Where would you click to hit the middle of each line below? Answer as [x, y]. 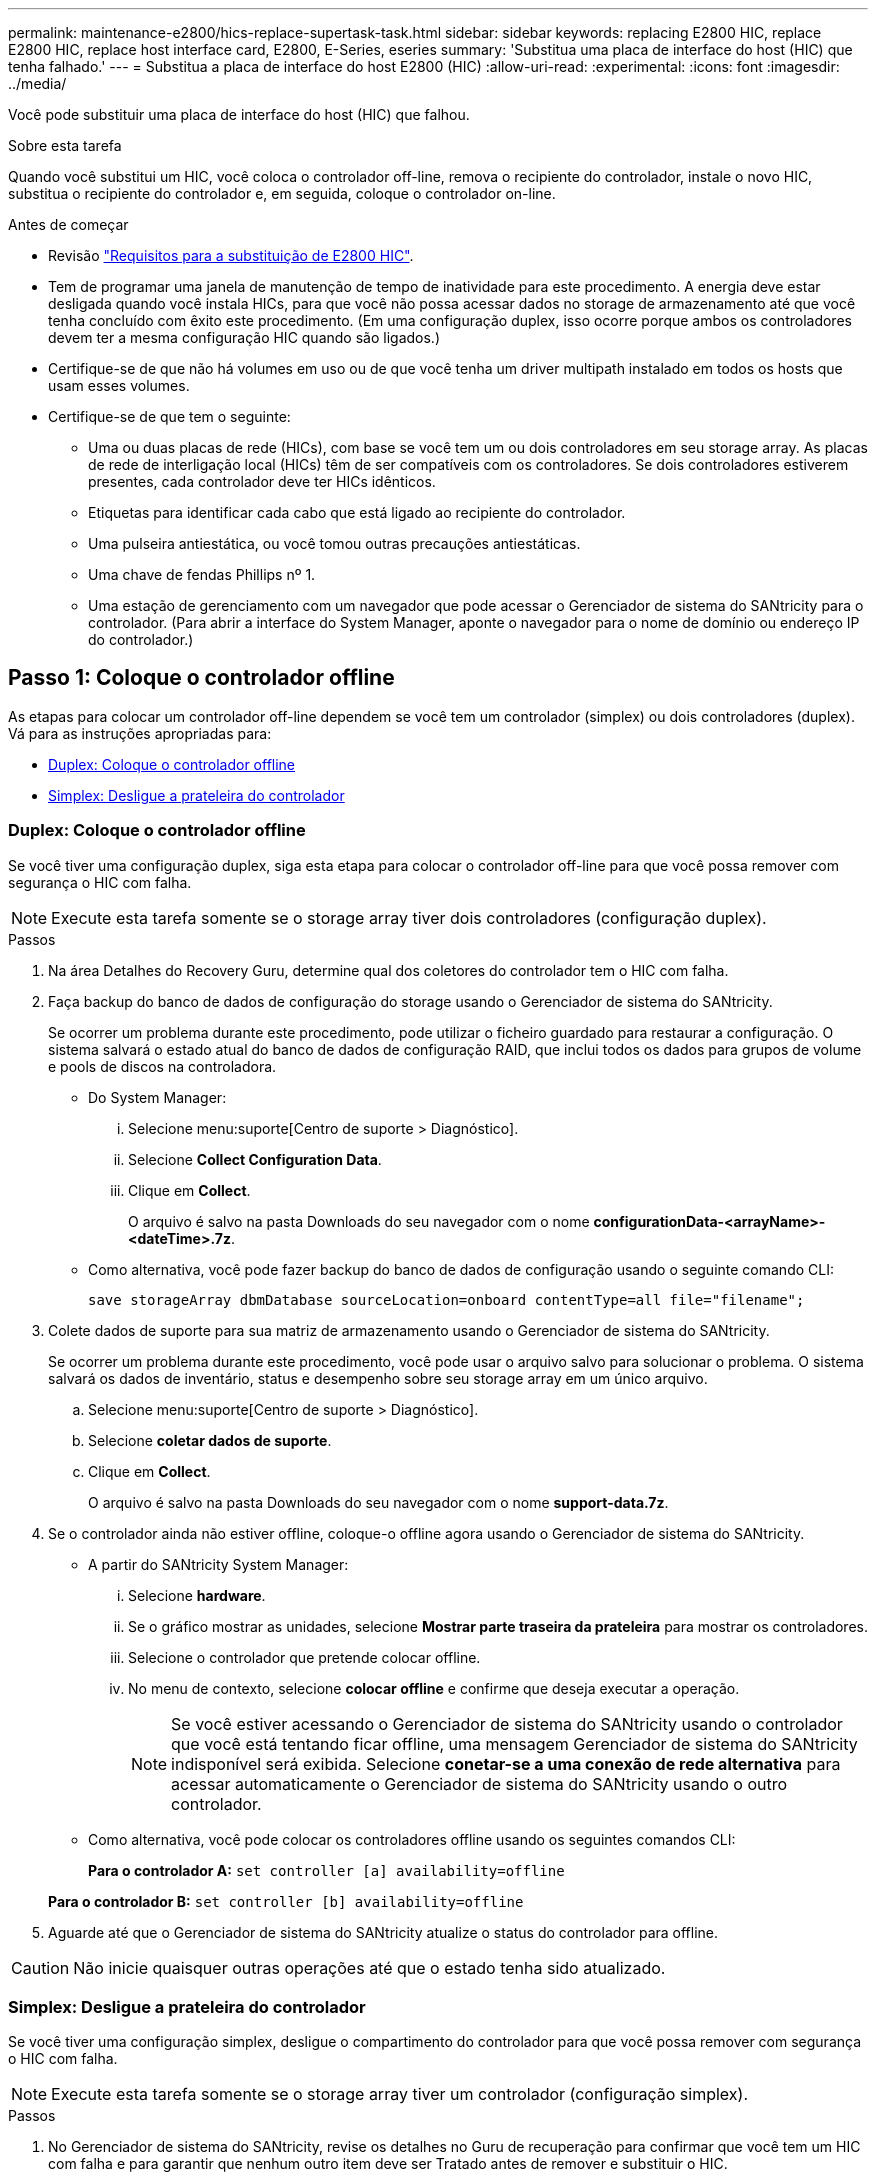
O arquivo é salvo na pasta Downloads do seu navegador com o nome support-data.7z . [378, 1502]
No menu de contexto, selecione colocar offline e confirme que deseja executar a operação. [434, 1688]
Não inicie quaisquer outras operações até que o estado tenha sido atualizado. [369, 1967]
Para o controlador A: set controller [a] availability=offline [326, 1870]
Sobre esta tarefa [65, 145]
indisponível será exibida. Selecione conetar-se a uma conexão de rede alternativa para [506, 1763]
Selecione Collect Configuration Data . [255, 1159]
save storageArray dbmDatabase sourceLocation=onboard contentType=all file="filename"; [446, 1299]
